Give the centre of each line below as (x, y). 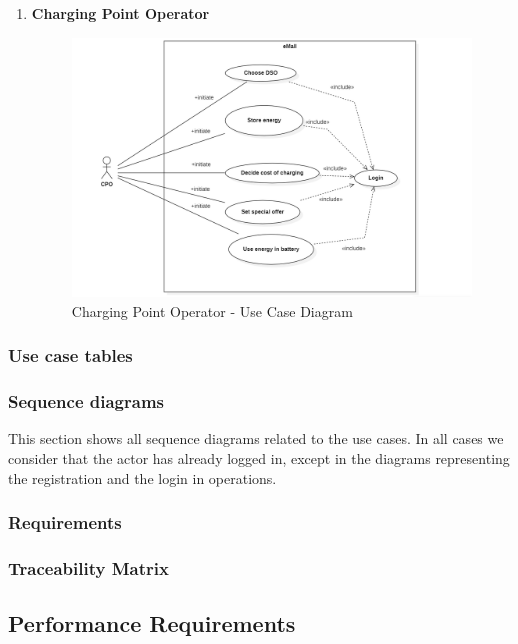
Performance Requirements (152, 623)
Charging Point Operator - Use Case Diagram (212, 310)
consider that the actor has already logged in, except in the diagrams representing (259, 457)
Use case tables (70, 355)
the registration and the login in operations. (142, 477)
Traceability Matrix (88, 567)
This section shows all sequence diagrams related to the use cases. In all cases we (256, 438)
